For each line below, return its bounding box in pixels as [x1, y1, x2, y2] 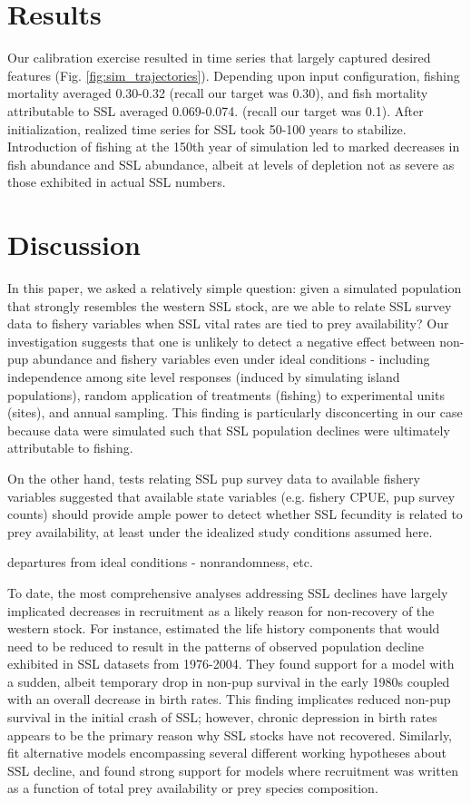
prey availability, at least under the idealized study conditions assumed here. [7, 522, 433, 541]
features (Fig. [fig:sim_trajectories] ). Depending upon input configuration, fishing [7, 65, 460, 84]
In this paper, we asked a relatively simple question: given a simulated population [7, 279, 462, 297]
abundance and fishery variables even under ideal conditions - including [33, 349, 430, 368]
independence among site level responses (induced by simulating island [7, 367, 400, 386]
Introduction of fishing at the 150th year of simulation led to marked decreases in [7, 137, 460, 156]
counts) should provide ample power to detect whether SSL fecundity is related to [7, 504, 463, 524]
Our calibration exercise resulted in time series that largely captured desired [7, 48, 431, 67]
